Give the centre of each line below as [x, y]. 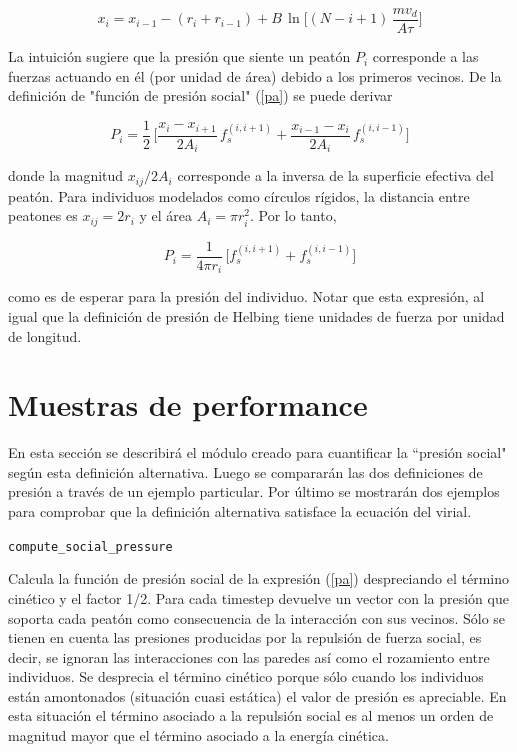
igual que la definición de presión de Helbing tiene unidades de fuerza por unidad [256, 315]
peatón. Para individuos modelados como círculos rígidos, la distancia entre [239, 195]
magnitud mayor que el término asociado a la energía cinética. [198, 735]
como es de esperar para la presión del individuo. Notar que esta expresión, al [246, 296]
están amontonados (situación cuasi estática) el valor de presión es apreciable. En [257, 695]
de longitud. [45, 335]
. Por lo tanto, [293, 215]
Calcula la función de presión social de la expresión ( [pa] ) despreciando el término [258, 578]
